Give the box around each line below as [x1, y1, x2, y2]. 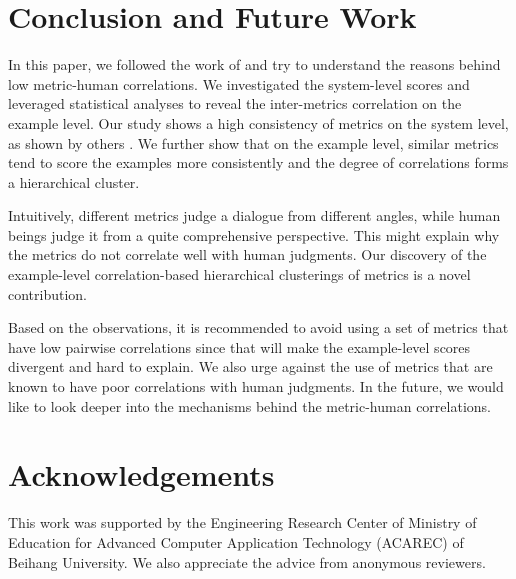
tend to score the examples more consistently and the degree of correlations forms [8, 152, 509, 173]
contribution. [8, 283, 88, 304]
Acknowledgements [8, 454, 275, 495]
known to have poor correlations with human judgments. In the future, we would [8, 376, 504, 397]
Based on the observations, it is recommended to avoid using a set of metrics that [8, 317, 509, 338]
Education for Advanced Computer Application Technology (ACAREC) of [8, 531, 464, 552]
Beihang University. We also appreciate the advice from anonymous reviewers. [8, 551, 486, 572]
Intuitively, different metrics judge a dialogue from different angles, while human [8, 205, 501, 226]
